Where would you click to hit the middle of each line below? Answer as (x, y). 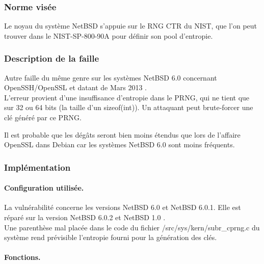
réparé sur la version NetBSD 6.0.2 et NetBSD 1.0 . (85, 217)
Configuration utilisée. (44, 188)
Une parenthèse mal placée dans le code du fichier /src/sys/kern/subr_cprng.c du (132, 227)
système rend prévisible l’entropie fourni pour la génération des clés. (111, 237)
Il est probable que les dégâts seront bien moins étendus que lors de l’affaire (122, 134)
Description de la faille (52, 58)
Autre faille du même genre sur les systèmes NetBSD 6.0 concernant (111, 77)
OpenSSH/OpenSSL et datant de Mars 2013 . (75, 87)
